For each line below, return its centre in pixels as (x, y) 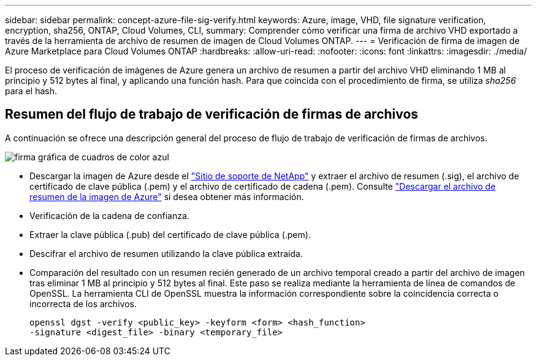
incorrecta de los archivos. (83, 303)
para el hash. (31, 91)
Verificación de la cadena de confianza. (109, 215)
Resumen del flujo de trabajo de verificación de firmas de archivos (212, 114)
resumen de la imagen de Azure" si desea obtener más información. (167, 196)
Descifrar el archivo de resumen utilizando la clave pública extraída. (166, 253)
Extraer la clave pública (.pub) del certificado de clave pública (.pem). (170, 234)
